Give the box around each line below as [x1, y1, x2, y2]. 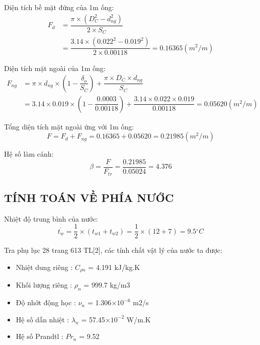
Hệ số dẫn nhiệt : [16, 314, 69, 324]
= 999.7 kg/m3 [83, 280, 130, 290]
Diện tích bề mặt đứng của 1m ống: [4, 2, 114, 12]
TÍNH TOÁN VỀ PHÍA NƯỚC [4, 189, 174, 205]
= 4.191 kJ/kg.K [88, 261, 140, 272]
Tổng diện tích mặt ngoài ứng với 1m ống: [4, 121, 134, 131]
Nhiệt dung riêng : [16, 261, 73, 272]
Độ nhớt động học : [16, 297, 76, 308]
